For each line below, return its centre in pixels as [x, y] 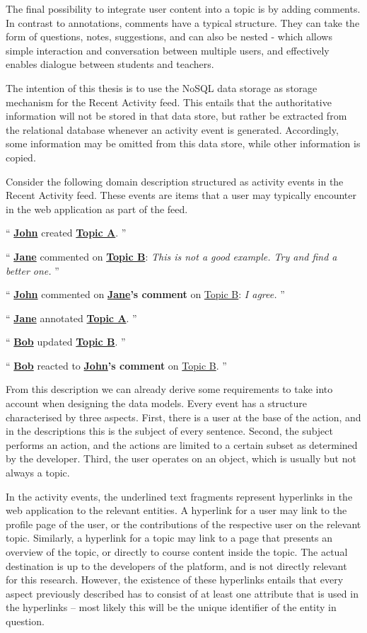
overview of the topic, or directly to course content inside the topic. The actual [177, 552]
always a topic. [38, 473]
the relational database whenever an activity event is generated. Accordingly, [172, 129]
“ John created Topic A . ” [66, 233]
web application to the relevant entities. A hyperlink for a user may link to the [176, 510]
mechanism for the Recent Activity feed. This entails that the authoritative [169, 102]
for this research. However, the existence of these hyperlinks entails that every [175, 580]
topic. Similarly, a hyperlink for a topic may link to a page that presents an [169, 538]
